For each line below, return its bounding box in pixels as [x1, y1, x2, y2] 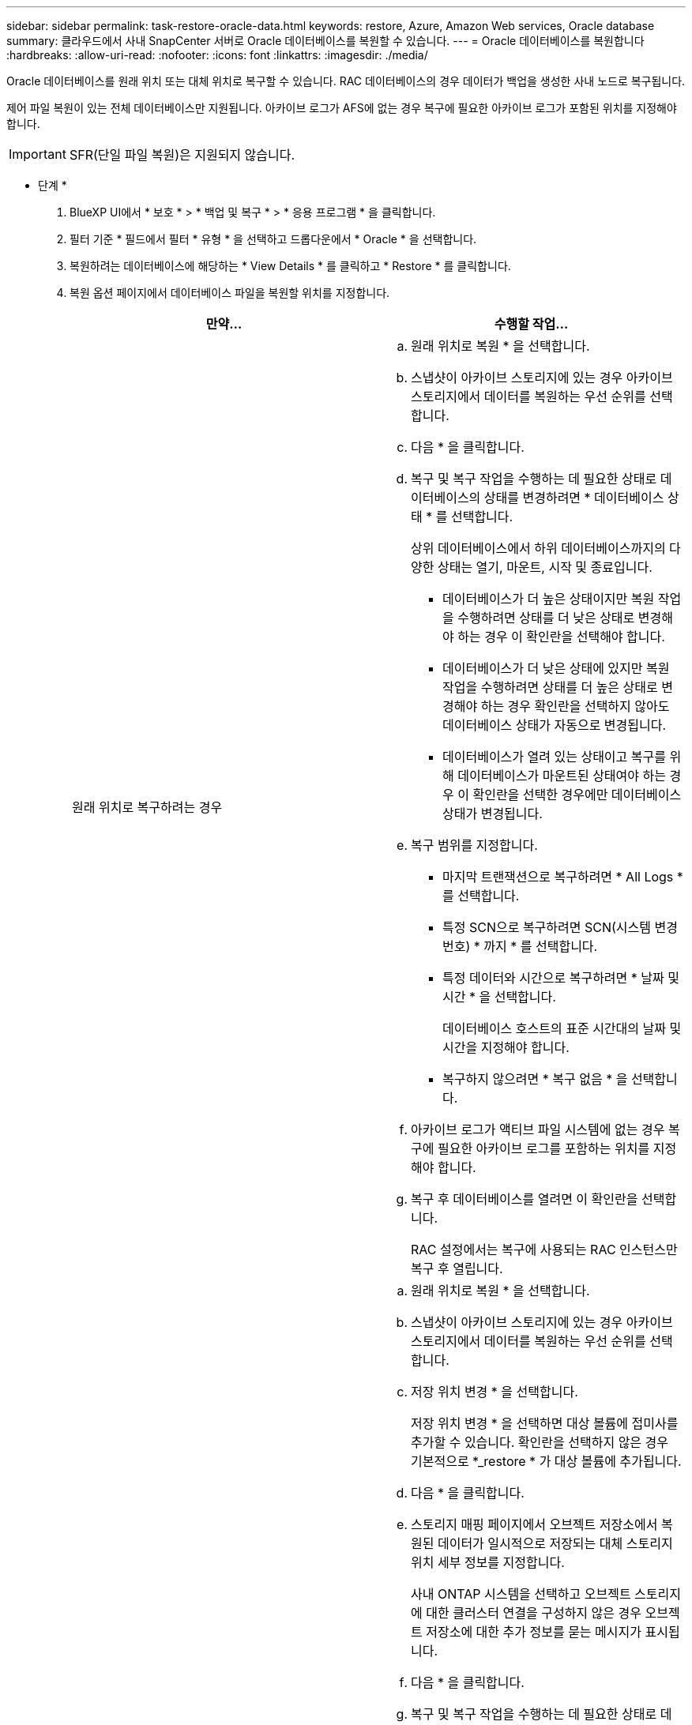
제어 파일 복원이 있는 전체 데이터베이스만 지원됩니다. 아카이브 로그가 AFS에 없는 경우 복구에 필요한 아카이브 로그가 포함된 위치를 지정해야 [6, 101, 677, 115]
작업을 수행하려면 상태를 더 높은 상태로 [442, 679, 658, 695]
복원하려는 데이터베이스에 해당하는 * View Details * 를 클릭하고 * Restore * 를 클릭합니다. [70, 259, 511, 272]
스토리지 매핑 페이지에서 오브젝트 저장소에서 [411, 1516, 658, 1532]
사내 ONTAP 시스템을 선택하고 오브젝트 [411, 1586, 631, 1602]
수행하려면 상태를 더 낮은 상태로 [457, 610, 635, 626]
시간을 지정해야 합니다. [442, 1039, 570, 1055]
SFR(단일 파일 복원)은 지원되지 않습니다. [69, 147, 295, 163]
